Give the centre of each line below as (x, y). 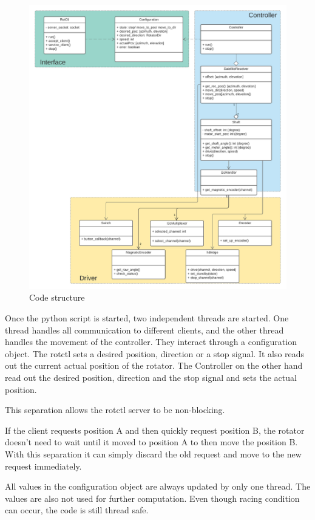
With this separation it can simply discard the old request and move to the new (153, 453)
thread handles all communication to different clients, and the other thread (144, 330)
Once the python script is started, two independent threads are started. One (147, 318)
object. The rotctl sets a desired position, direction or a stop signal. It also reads (155, 353)
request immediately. (43, 466)
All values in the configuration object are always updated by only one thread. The (158, 486)
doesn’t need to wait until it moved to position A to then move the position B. (151, 442)
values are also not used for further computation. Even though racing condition (152, 498)
